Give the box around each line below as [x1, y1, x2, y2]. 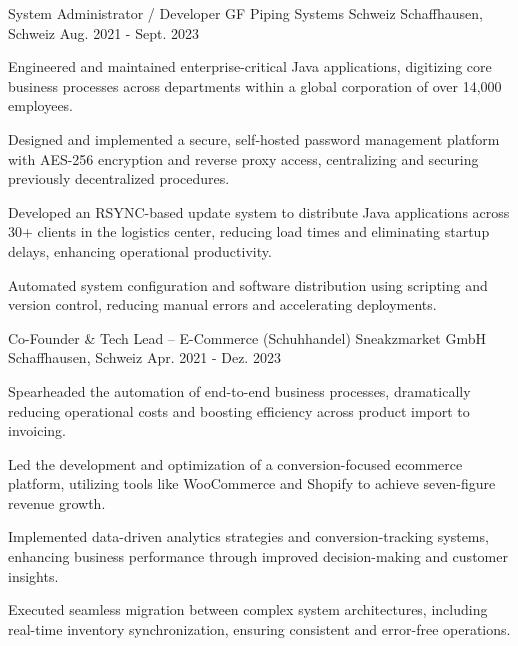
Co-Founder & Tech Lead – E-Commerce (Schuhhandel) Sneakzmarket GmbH [8, 327, 486, 348]
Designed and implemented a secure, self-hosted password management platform [8, 128, 500, 149]
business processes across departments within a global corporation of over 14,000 [8, 75, 502, 96]
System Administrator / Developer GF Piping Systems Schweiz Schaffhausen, [8, 3, 483, 23]
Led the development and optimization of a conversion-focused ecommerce [8, 453, 463, 474]
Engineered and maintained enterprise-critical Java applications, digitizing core [8, 56, 492, 77]
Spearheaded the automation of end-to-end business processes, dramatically [8, 380, 471, 401]
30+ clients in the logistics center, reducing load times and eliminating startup [8, 221, 490, 242]
